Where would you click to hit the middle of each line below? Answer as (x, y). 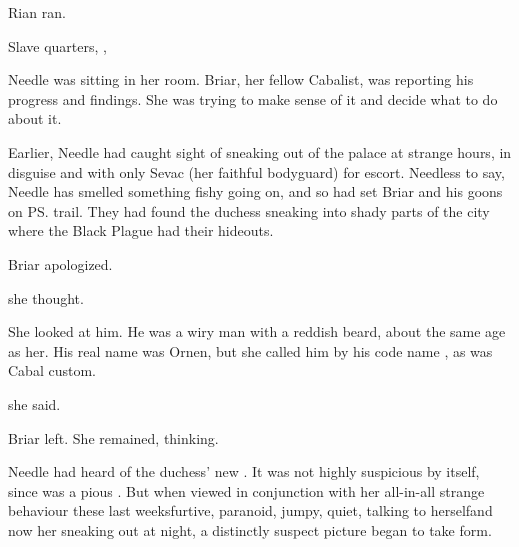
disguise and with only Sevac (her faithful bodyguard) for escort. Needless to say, (256, 171)
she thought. (46, 297)
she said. (34, 403)
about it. (35, 118)
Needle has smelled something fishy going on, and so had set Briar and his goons (255, 191)
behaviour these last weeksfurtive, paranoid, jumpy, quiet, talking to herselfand (250, 510)
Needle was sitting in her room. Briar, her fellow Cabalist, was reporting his (241, 79)
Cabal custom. (52, 370)
